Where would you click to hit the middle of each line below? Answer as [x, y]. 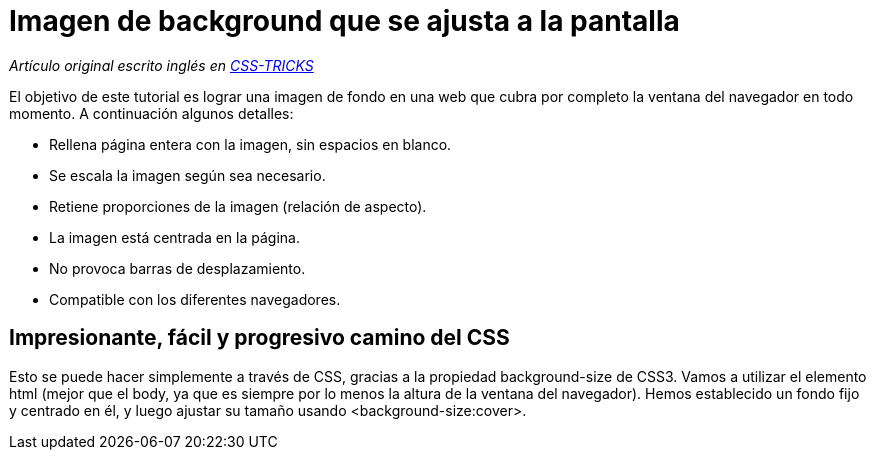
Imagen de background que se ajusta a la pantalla [344, 21]
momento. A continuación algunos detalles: [151, 113]
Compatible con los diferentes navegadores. [195, 299]
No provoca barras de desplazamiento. [177, 268]
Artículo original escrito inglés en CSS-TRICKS [161, 65]
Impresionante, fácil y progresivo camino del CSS [259, 338]
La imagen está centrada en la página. [174, 237]
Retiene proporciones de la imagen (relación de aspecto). [238, 206]
